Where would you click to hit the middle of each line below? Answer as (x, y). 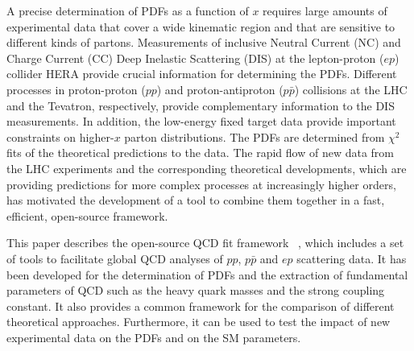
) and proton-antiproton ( (220, 89)
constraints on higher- (60, 136)
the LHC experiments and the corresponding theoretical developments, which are (207, 168)
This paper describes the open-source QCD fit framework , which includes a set (205, 243)
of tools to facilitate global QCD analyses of (115, 258)
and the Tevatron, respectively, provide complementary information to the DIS (201, 105)
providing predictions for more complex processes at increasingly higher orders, (201, 184)
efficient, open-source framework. (87, 215)
